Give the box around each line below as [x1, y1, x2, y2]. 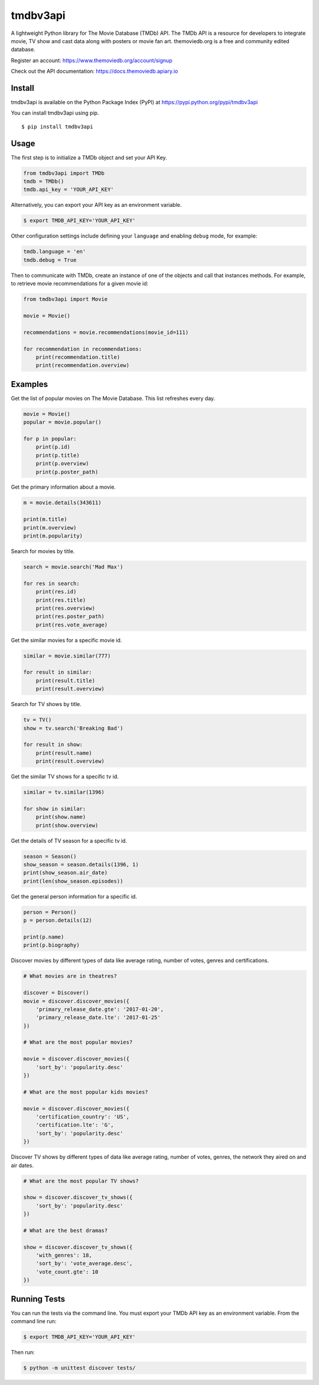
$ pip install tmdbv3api [21, 123, 93, 130]
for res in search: [23, 580, 80, 587]
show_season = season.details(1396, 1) [23, 861, 139, 868]
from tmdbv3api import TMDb [23, 170, 105, 177]
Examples [11, 379, 48, 389]
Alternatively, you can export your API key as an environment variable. [11, 201, 182, 209]
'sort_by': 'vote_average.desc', [35, 1260, 133, 1267]
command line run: [11, 1318, 57, 1325]
